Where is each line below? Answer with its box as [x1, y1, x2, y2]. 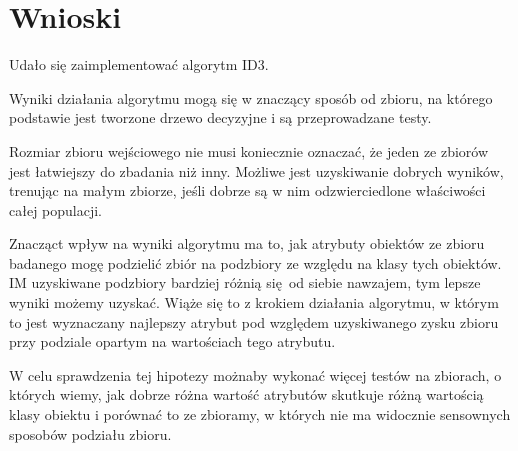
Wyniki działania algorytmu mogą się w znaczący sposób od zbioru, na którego [9, 87, 493, 108]
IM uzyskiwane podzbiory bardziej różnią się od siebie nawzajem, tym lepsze [9, 272, 481, 293]
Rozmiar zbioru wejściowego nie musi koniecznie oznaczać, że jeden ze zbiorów [9, 140, 489, 161]
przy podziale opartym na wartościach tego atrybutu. [9, 331, 336, 352]
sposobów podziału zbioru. [9, 423, 172, 444]
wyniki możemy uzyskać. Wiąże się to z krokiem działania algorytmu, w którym [9, 292, 499, 313]
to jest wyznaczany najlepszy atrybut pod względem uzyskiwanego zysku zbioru [9, 311, 499, 332]
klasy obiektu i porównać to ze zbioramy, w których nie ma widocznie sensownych [9, 404, 511, 425]
